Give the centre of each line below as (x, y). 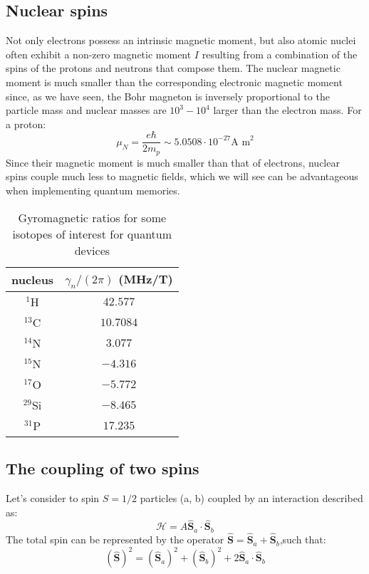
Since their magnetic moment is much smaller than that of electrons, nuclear (173, 162)
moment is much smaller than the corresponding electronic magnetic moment (174, 82)
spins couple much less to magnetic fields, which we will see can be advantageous (182, 176)
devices (92, 250)
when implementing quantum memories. (93, 191)
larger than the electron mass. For (287, 110)
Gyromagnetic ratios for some (92, 217)
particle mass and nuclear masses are (86, 110)
